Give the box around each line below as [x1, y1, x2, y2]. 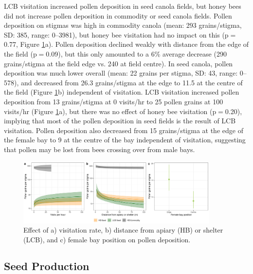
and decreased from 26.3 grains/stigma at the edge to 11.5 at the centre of [20, 77, 243, 87]
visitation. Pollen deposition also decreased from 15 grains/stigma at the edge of [4, 125, 243, 135]
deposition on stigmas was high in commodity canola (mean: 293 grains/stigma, [4, 20, 242, 30]
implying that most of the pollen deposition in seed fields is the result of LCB [4, 116, 236, 126]
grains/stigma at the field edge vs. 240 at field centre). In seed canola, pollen [4, 58, 233, 68]
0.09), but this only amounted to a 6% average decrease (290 [46, 48, 227, 59]
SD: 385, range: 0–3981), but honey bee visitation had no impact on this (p [4, 29, 229, 39]
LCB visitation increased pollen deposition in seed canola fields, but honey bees [4, 1, 241, 11]
